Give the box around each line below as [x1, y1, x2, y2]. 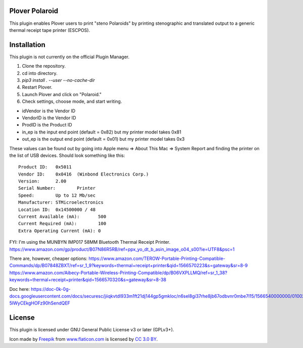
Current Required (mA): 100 [18, 221, 107, 227]
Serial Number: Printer [18, 185, 96, 191]
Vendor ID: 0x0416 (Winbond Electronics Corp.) [18, 171, 149, 177]
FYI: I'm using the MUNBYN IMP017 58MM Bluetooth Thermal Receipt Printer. [9, 239, 171, 245]
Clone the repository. [22, 63, 66, 69]
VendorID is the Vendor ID [22, 114, 76, 121]
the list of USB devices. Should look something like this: [9, 152, 125, 158]
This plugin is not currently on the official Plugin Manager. [9, 54, 130, 60]
